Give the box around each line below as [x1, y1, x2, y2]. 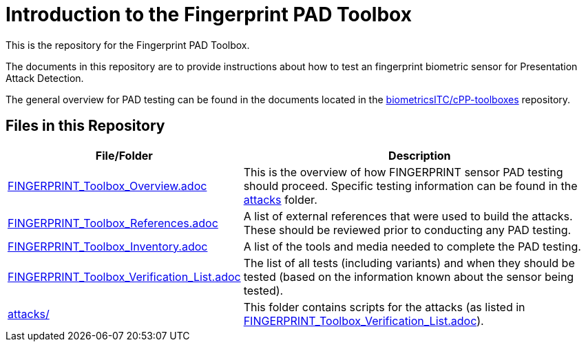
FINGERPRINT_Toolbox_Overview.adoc [8, 178, 207, 193]
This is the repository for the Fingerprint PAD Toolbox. [6, 39, 250, 51]
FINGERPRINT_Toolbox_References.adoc [8, 215, 218, 230]
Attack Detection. [6, 72, 84, 84]
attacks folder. [243, 192, 317, 207]
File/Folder [95, 148, 153, 162]
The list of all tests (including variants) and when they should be [243, 255, 575, 270]
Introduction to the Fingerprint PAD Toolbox [6, 3, 412, 26]
